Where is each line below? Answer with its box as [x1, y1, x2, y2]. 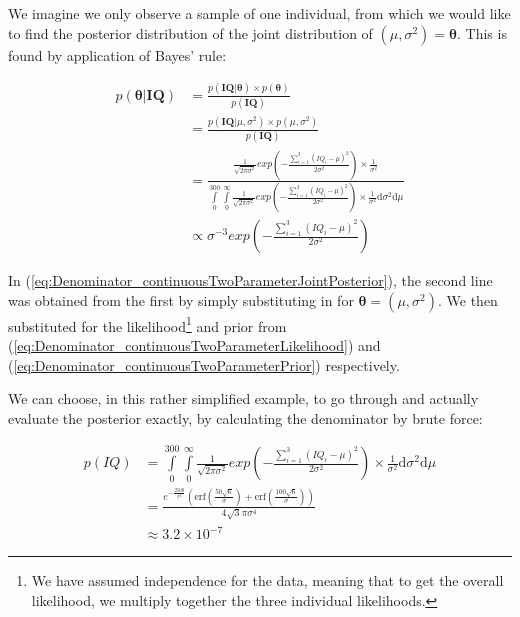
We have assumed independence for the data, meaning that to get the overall [31, 570, 504, 591]
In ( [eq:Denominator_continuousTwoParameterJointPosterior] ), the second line [8, 270, 493, 291]
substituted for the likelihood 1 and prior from [8, 312, 287, 336]
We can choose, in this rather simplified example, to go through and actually [8, 388, 479, 409]
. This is [456, 22, 507, 43]
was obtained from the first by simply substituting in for [8, 289, 354, 310]
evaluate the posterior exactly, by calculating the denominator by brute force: [8, 407, 483, 428]
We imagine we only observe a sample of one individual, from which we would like [8, 3, 511, 23]
